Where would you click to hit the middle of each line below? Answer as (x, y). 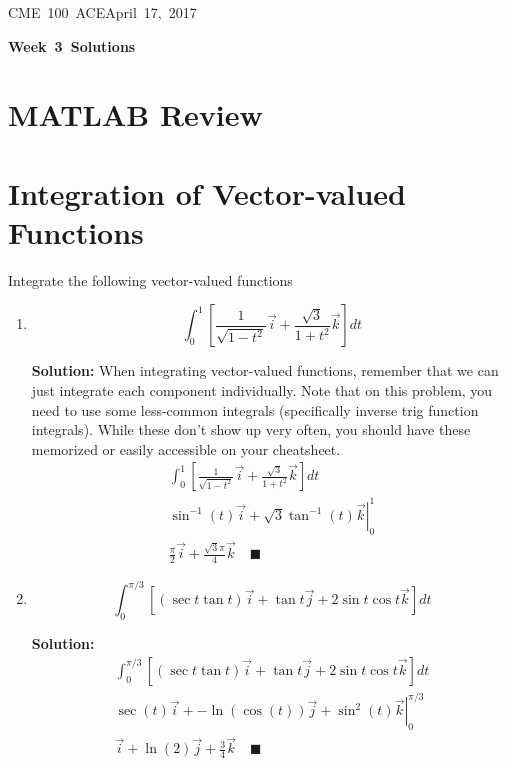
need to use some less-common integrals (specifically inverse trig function (255, 409)
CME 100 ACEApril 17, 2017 (102, 12)
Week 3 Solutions (72, 45)
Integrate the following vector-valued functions (150, 279)
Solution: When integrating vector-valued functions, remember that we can (265, 370)
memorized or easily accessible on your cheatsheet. (186, 448)
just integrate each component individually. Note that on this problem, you (262, 390)
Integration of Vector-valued (207, 192)
